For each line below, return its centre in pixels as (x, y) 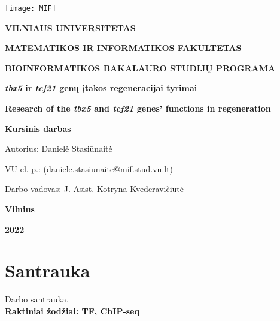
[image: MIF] (31, 8)
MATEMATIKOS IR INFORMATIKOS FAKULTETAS (123, 48)
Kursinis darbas (38, 128)
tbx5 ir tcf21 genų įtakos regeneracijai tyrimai (101, 88)
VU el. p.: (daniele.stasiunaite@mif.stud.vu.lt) (89, 168)
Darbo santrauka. (37, 299)
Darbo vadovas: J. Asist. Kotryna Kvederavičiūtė (95, 189)
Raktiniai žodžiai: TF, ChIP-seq (72, 310)
